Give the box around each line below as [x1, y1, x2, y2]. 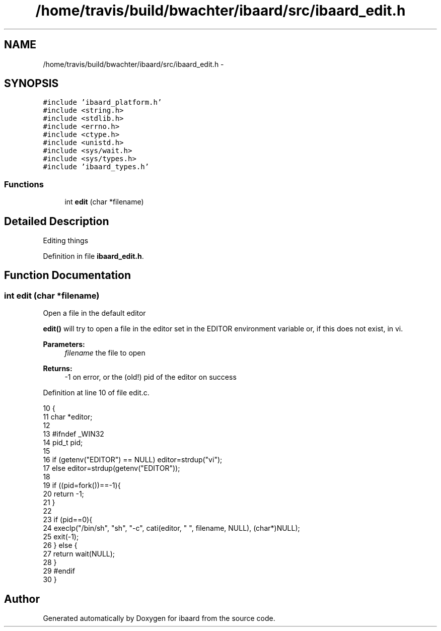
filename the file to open [64, 348, 145, 358]
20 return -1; [43, 489, 84, 499]
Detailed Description [4, 215, 109, 228]
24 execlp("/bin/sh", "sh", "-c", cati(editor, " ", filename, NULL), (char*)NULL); [43, 524, 300, 533]
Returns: [43, 364, 72, 373]
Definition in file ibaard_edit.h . [43, 252, 144, 261]
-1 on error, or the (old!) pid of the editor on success [64, 373, 237, 382]
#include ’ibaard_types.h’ [43, 163, 150, 171]
